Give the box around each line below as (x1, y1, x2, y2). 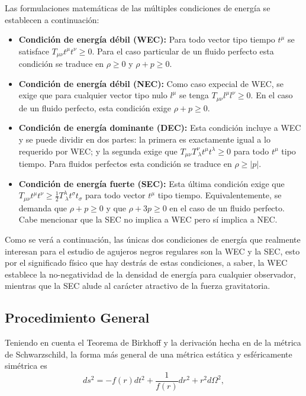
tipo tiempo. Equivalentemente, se (157, 189, 282, 201)
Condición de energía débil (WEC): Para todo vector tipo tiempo (18, 33, 275, 46)
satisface (18, 44, 49, 57)
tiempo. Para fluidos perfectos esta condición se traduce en (18, 157, 232, 170)
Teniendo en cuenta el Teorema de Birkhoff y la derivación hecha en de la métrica (5, 336, 301, 349)
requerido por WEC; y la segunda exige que (18, 144, 178, 157)
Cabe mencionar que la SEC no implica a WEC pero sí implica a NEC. (18, 213, 278, 226)
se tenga (179, 89, 209, 101)
